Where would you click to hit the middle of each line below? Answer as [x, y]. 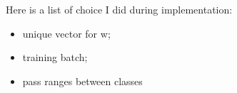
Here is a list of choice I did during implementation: [119, 9]
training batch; [55, 57]
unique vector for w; [66, 33]
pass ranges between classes [82, 81]
